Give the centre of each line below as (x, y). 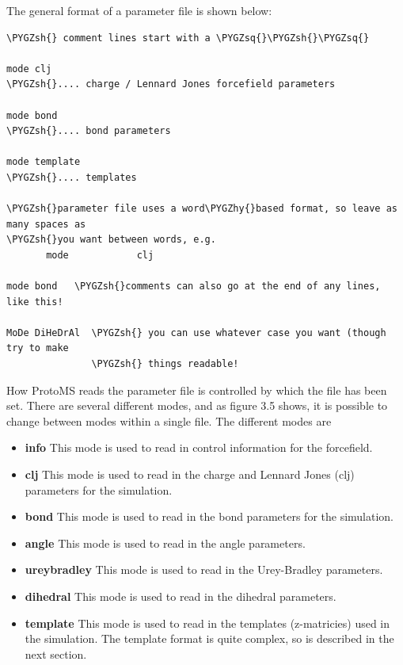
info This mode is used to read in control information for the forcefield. (199, 447)
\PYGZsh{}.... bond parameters (89, 131)
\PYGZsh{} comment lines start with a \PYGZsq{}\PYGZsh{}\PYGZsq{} (188, 38)
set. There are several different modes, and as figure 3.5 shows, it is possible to (197, 405)
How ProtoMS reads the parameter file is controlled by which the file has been (197, 390)
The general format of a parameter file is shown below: (139, 10)
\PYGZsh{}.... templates (72, 177)
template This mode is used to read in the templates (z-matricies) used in (207, 623)
